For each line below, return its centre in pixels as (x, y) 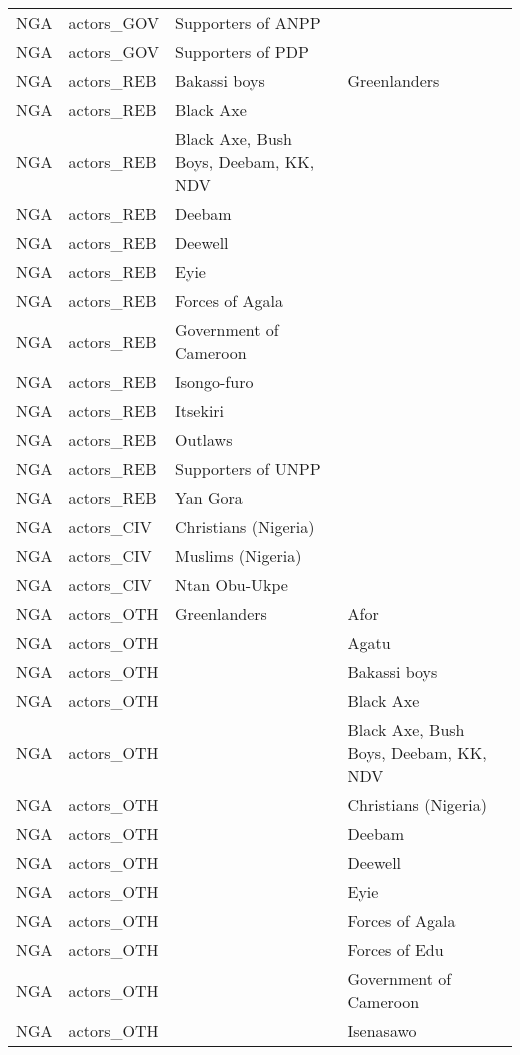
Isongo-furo (214, 381)
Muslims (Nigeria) (238, 555)
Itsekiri (200, 410)
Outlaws (204, 439)
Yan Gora (209, 497)
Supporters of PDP (242, 51)
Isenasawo (382, 1030)
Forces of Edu (395, 949)
